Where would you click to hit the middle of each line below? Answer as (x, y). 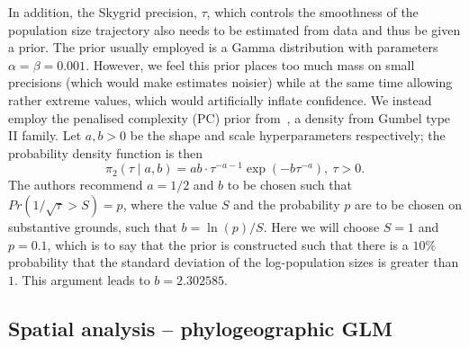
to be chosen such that (289, 185)
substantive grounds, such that (93, 227)
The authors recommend (76, 185)
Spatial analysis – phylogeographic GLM (200, 328)
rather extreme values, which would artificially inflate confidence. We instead (220, 99)
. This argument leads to (82, 279)
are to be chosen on (408, 205)
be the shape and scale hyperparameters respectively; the (288, 135)
